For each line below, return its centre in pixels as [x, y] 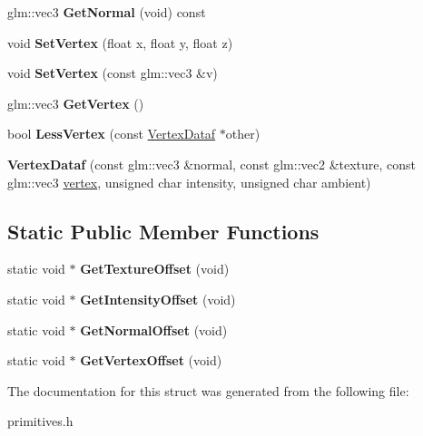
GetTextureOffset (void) [155, 269]
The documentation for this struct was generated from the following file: [208, 390]
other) [243, 134]
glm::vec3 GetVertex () [76, 103]
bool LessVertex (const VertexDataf [112, 134]
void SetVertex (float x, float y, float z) [120, 42]
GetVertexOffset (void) [151, 360]
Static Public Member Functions [163, 231]
